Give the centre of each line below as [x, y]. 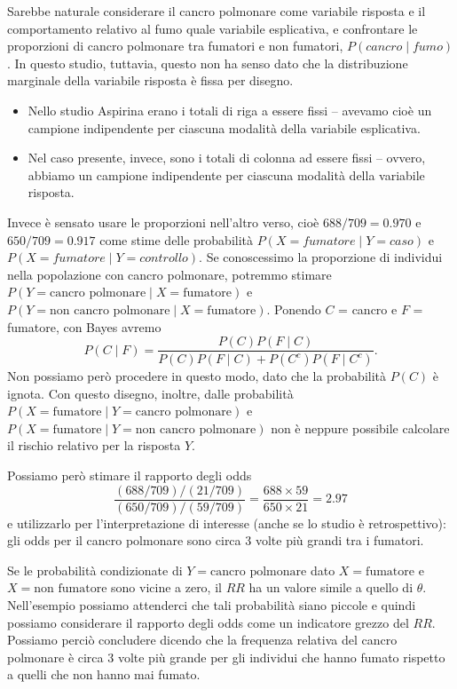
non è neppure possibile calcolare [360, 428]
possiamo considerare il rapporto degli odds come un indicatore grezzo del [208, 622]
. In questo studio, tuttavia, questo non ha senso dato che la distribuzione [208, 63]
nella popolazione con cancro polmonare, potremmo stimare [169, 274]
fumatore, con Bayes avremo [84, 326]
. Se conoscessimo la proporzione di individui [321, 257]
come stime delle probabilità [176, 239]
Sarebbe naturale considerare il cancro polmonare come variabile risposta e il [217, 11]
